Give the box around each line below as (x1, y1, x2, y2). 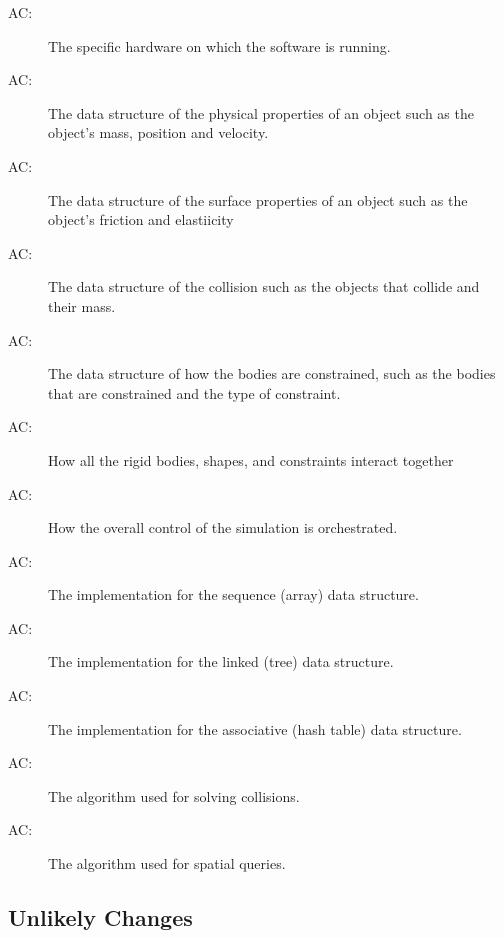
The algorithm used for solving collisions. (48, 785, 300, 806)
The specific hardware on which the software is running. (48, 35, 391, 56)
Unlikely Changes (8, 902, 193, 933)
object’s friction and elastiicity (48, 209, 234, 230)
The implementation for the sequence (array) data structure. (48, 584, 419, 605)
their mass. (48, 295, 116, 316)
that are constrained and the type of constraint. (48, 382, 341, 403)
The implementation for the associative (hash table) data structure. (48, 718, 462, 739)
